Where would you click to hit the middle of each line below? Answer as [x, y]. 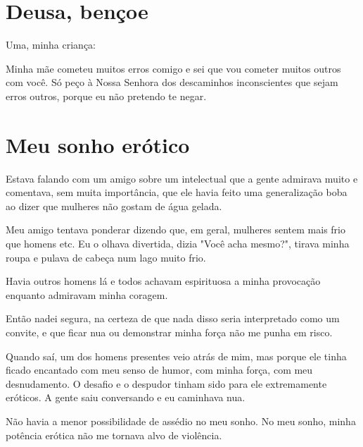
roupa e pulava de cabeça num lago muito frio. [106, 257]
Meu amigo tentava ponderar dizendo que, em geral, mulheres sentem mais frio [176, 229]
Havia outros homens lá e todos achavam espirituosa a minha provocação [163, 281]
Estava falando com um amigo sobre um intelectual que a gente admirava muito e [182, 178]
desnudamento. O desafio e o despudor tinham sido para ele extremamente [166, 383]
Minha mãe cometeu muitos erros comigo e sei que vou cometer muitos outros [173, 68]
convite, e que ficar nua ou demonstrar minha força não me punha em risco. [169, 332]
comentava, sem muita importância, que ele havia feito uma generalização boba [177, 192]
